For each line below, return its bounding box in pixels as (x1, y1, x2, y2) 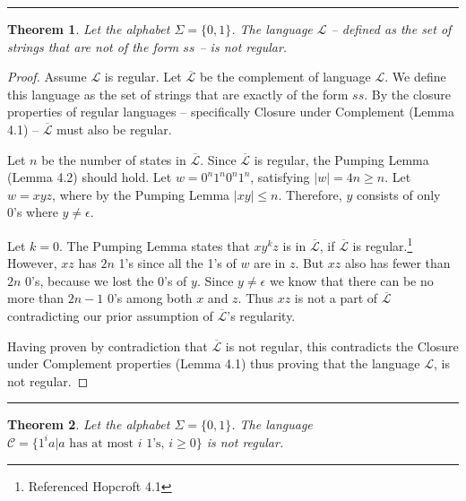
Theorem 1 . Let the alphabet (7, 20, 170, 38)
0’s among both (107, 289, 193, 307)
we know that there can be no (269, 271, 434, 289)
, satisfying (250, 168, 310, 186)
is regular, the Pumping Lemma (254, 150, 429, 168)
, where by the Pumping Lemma (52, 185, 230, 203)
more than (7, 289, 65, 307)
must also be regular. (56, 119, 172, 138)
